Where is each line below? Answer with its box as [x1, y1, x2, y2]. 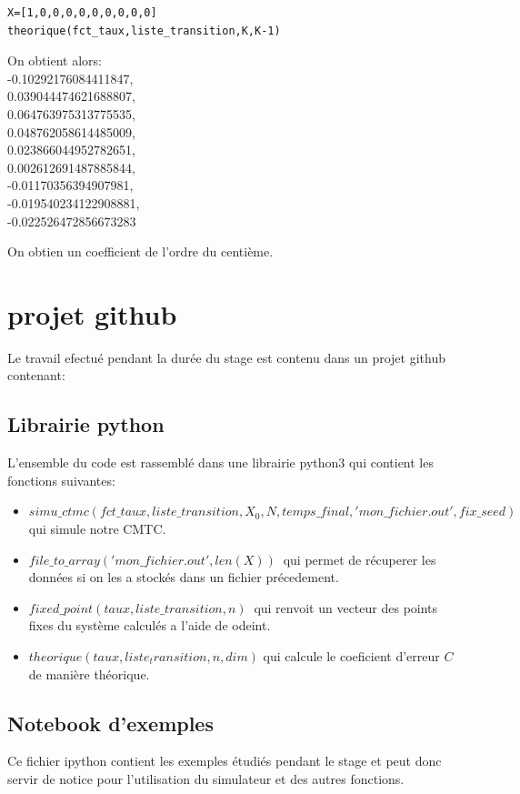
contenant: [7, 366, 65, 385]
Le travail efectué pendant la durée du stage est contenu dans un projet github [7, 347, 445, 367]
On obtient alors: [7, 51, 102, 70]
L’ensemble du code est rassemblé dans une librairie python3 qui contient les [7, 453, 434, 472]
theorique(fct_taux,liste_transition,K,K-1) [7, 24, 281, 37]
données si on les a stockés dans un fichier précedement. [28, 568, 339, 587]
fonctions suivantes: [7, 470, 115, 489]
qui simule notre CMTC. [28, 519, 166, 538]
